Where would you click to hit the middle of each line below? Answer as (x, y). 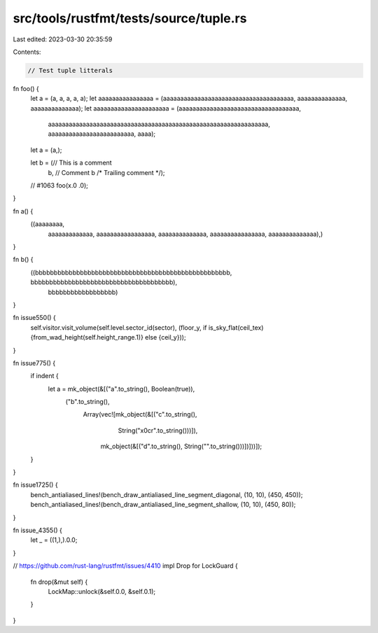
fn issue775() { (34, 363)
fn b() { (23, 260)
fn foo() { (26, 88)
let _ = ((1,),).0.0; (54, 540)
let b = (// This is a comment (71, 163)
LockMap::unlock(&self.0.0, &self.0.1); (102, 591)
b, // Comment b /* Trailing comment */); (106, 172)
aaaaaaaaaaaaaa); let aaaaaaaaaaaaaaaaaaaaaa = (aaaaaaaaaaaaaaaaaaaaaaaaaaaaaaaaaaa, (166, 108)
